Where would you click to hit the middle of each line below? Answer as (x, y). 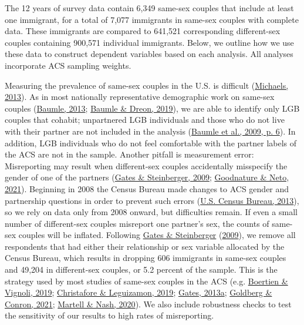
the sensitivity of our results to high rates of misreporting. (109, 315)
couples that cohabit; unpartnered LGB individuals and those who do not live (145, 120)
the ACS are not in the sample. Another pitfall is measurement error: (129, 154)
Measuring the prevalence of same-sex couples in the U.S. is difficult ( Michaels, (147, 85)
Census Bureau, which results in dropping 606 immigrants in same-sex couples (146, 258)
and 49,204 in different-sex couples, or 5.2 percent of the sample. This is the (141, 269)
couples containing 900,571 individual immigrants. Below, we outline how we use (149, 42)
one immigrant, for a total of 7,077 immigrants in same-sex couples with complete (152, 19)
